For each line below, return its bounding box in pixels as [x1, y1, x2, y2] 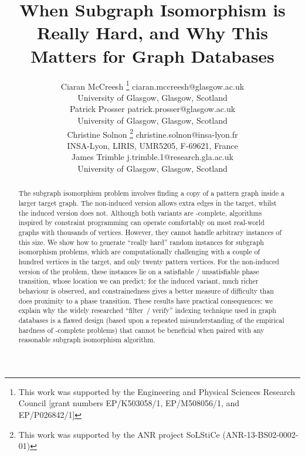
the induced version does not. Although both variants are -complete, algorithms [18, 207, 262, 217]
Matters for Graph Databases [30, 43, 274, 67]
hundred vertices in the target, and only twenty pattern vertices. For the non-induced [18, 256, 279, 266]
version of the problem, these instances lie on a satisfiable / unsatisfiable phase [18, 266, 259, 276]
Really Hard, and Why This [37, 21, 268, 45]
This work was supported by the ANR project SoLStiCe [18, 428, 220, 440]
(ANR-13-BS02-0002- [222, 428, 299, 440]
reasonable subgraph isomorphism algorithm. [18, 335, 155, 345]
